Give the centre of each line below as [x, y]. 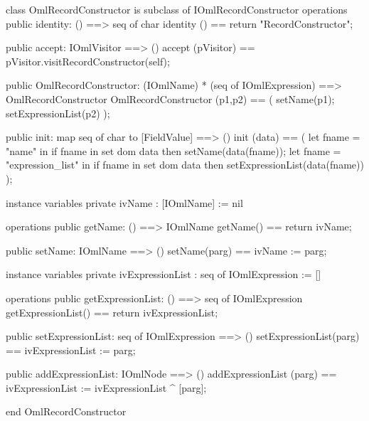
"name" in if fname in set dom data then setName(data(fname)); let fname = [173, 150]
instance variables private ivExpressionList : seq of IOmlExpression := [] [164, 274]
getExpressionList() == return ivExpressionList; [112, 312]
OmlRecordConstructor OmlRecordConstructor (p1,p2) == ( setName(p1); [170, 98]
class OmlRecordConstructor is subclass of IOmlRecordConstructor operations [177, 9]
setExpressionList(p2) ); [58, 113]
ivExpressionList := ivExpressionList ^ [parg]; [106, 387]
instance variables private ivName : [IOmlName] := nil [124, 202]
